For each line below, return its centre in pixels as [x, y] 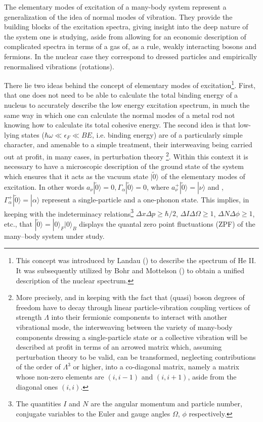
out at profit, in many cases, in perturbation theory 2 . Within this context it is [126, 155]
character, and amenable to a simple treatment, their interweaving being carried [128, 144]
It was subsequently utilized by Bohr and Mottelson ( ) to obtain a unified [130, 270]
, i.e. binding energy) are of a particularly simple [167, 134]
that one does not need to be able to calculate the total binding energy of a [121, 95]
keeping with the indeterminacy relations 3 [69, 213]
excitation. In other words [44, 186]
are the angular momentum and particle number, [166, 404]
